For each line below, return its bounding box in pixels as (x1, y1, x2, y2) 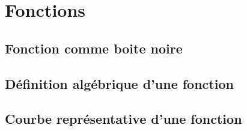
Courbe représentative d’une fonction (5, 109, 242, 128)
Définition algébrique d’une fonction (5, 74, 234, 93)
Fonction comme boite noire (5, 38, 183, 57)
